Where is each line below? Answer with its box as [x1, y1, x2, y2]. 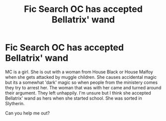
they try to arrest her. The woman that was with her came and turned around [5, 84, 162, 90]
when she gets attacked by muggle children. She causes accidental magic [5, 74, 157, 80]
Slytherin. [5, 100, 25, 106]
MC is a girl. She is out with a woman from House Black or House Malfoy [5, 68, 154, 75]
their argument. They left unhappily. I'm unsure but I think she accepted [5, 90, 151, 96]
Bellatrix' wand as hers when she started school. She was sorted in [5, 95, 142, 101]
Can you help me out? [5, 110, 50, 116]
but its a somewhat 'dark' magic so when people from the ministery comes [5, 79, 158, 85]
